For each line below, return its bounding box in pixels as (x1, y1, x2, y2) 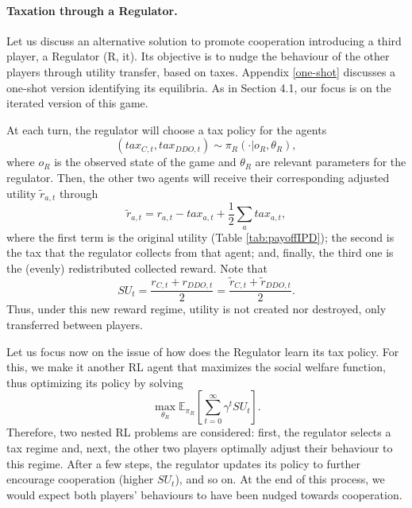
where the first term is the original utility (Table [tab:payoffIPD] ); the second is (6, 228, 395, 245)
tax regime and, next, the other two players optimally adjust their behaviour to (6, 439, 393, 456)
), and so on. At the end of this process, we (175, 471, 385, 487)
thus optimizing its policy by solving (6, 374, 183, 390)
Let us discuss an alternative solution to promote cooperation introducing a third (6, 32, 402, 48)
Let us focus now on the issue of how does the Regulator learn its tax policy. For (6, 343, 399, 359)
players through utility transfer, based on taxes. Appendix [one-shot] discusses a (6, 63, 396, 79)
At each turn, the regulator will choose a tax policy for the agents (6, 121, 327, 138)
